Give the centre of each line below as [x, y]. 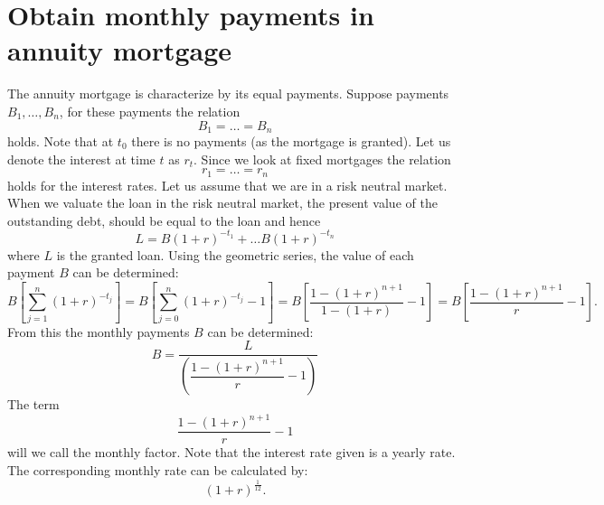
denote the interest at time [81, 159]
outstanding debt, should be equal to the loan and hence [164, 220]
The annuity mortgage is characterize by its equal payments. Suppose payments [228, 94]
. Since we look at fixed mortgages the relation [322, 159]
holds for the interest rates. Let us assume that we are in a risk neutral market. [227, 185]
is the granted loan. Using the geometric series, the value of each [235, 254]
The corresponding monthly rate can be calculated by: [158, 469]
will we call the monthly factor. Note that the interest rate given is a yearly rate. [231, 452]
